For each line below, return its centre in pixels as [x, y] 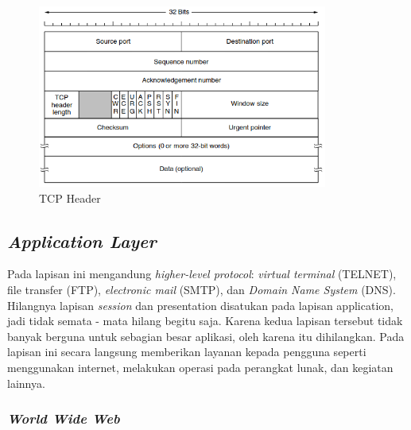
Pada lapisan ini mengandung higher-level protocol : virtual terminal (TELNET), [202, 274]
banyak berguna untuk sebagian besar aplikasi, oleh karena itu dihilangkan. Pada [206, 336]
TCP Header [70, 198]
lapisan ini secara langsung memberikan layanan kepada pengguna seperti [187, 352]
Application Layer [82, 240]
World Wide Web [64, 418]
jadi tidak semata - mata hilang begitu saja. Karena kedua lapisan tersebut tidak [205, 321]
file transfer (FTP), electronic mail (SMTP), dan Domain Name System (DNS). [202, 289]
